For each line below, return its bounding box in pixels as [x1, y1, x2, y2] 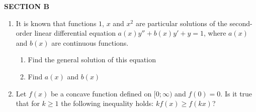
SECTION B [4, 1, 49, 11]
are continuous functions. [51, 37, 129, 48]
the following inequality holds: [61, 98, 154, 108]
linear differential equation [34, 28, 116, 38]
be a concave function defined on [50, 88, 152, 98]
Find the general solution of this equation [28, 54, 156, 65]
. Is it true [220, 88, 252, 98]
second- [229, 18, 252, 28]
